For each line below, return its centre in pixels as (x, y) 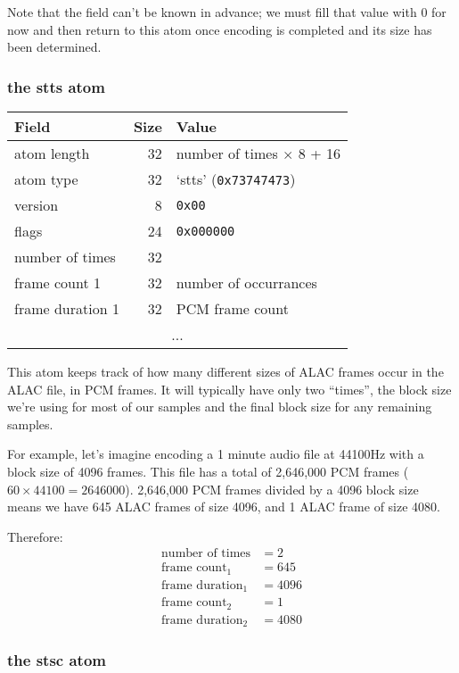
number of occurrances (246, 282)
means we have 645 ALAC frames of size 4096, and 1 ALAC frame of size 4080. (224, 507)
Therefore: (35, 536)
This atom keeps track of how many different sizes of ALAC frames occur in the (225, 371)
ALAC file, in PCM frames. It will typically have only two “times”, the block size (229, 389)
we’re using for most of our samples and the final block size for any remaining (220, 407)
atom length (52, 153)
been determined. (54, 47)
